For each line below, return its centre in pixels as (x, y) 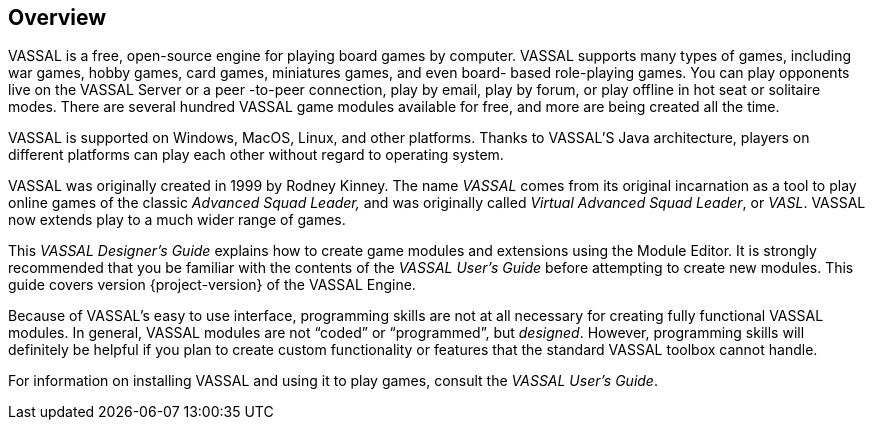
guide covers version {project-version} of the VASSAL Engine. (212, 285)
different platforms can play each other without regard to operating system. (256, 155)
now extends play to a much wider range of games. (177, 220)
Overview (57, 17)
